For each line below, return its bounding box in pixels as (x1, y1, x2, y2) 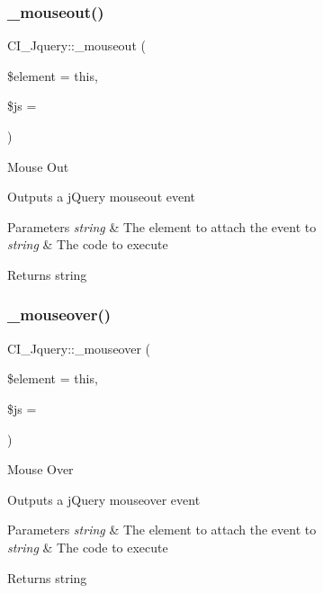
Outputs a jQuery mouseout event (7, 187, 196, 206)
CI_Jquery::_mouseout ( (7, 36, 146, 55)
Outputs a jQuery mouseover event (7, 490, 201, 508)
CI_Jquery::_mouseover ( (7, 338, 151, 357)
